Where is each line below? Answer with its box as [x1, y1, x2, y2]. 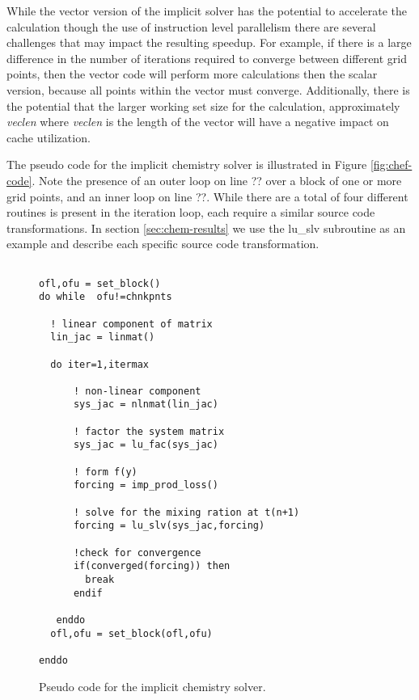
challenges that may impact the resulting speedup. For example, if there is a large [6, 34, 412, 51]
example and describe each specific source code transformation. [6, 235, 320, 252]
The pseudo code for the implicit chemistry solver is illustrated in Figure [6, 156, 367, 173]
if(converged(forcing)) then [73, 560, 231, 572]
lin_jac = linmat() [50, 331, 155, 344]
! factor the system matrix [73, 425, 225, 437]
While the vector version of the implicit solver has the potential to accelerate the [6, 2, 408, 19]
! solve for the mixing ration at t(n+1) [73, 506, 300, 518]
